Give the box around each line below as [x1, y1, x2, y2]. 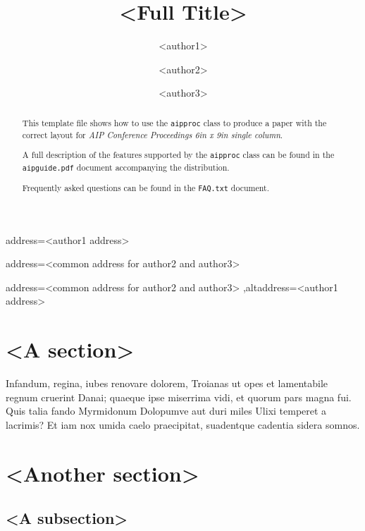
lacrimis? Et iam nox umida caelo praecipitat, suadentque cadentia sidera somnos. [6, 417, 360, 432]
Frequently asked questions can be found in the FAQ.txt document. [22, 181, 269, 193]
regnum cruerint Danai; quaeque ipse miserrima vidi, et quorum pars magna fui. [6, 389, 352, 404]
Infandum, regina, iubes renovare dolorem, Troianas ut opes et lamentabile [6, 376, 328, 391]
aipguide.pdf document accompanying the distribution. [22, 161, 230, 173]
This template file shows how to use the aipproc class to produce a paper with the [22, 116, 327, 128]
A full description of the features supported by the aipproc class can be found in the [22, 149, 335, 161]
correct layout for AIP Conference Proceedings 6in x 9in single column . [22, 128, 283, 140]
